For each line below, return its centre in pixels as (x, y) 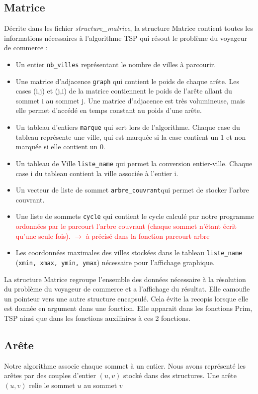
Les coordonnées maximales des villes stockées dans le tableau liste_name (129, 252)
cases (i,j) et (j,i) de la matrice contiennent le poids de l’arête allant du (124, 91)
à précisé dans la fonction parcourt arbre (148, 236)
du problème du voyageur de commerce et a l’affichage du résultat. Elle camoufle (127, 289)
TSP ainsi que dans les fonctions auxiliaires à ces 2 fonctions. (97, 318)
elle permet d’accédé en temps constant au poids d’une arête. (109, 110)
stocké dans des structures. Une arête (180, 375)
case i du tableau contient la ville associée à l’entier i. (97, 173)
